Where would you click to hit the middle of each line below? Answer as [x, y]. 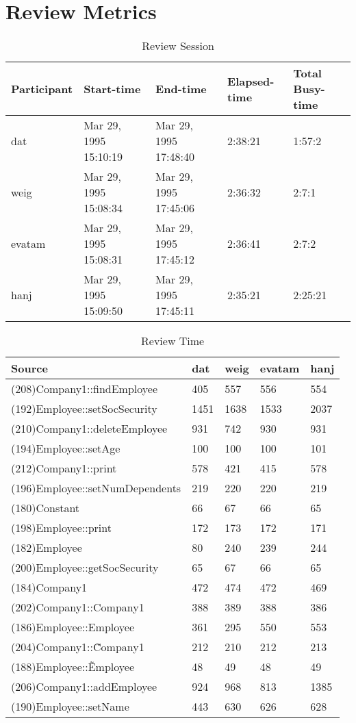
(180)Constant [46, 508]
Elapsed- [251, 81]
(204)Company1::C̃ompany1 [78, 647]
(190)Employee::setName [70, 707]
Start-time [112, 89]
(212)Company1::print [64, 468]
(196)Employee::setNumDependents [96, 488]
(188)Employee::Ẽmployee [73, 667]
